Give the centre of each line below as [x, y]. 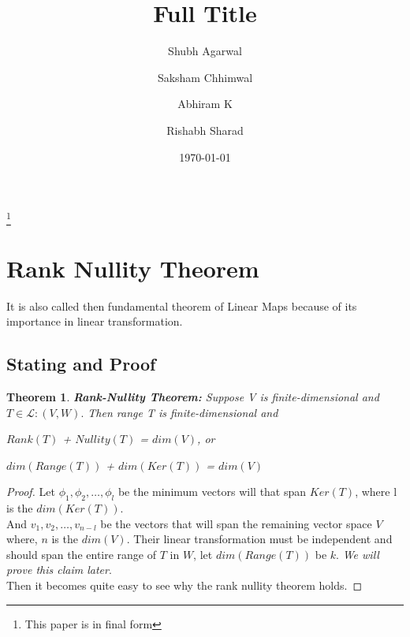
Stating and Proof [81, 364]
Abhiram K [205, 104]
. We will [358, 554]
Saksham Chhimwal [205, 77]
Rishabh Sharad [205, 130]
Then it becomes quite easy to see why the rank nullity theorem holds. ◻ [184, 585]
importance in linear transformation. [95, 321]
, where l [376, 492]
